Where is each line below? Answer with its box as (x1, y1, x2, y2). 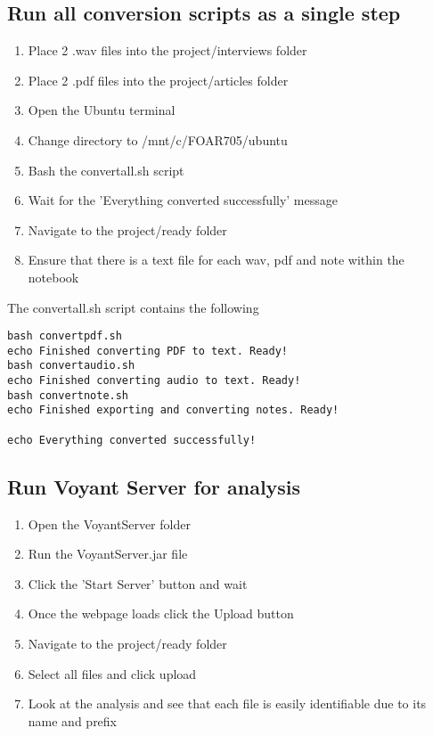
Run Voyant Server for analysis (7, 472, 301, 500)
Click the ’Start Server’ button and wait (28, 574, 248, 593)
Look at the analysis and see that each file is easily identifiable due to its (28, 694, 427, 713)
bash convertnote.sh (7, 388, 129, 402)
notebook (28, 267, 79, 286)
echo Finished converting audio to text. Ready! (7, 374, 301, 388)
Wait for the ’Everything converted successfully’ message (28, 191, 338, 209)
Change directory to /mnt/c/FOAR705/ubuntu (28, 130, 288, 149)
